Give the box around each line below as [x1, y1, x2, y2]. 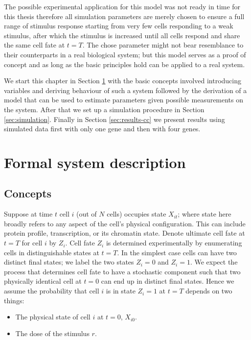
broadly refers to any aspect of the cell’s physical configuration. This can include [4, 218, 246, 228]
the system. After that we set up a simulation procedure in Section [4, 104, 205, 114]
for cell [22, 238, 43, 248]
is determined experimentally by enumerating [106, 238, 242, 248]
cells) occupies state [107, 209, 166, 219]
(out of [76, 209, 97, 219]
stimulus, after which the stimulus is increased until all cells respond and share [4, 30, 240, 40]
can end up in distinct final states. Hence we [101, 276, 234, 286]
